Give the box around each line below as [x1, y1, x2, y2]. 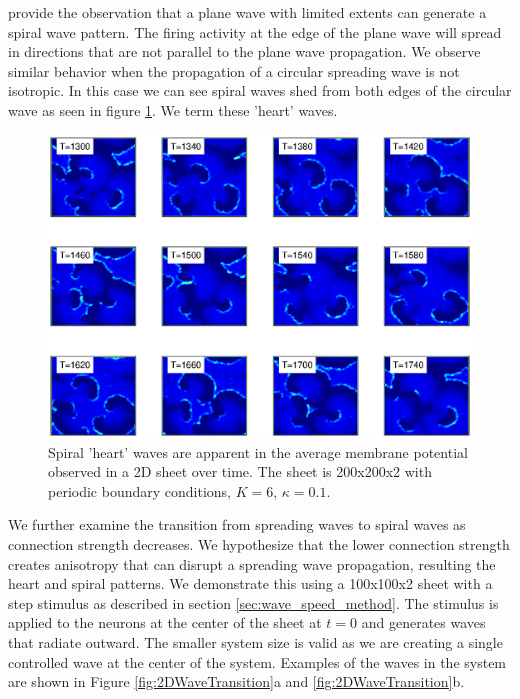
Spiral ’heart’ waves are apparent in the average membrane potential [48, 441, 468, 462]
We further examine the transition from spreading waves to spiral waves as [8, 514, 466, 535]
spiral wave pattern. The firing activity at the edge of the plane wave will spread [8, 21, 502, 42]
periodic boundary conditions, [48, 480, 231, 501]
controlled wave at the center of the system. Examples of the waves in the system [8, 651, 507, 672]
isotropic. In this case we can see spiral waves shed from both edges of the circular [8, 80, 512, 101]
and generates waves [361, 612, 486, 633]
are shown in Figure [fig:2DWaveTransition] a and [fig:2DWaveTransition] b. [8, 671, 465, 692]
